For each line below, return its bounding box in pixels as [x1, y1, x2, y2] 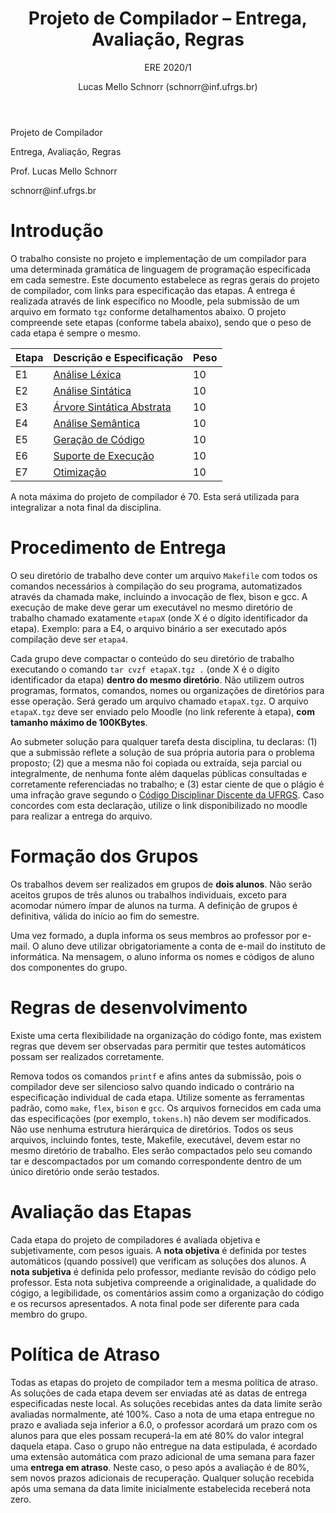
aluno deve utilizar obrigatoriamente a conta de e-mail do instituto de [41, 940, 326, 952]
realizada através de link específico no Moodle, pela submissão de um [10, 295, 300, 307]
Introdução [10, 220, 104, 242]
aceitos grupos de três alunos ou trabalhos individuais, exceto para [10, 888, 287, 901]
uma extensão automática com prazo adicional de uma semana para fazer [10, 1450, 315, 1462]
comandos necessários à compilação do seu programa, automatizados [10, 580, 303, 592]
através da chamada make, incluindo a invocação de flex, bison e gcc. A [10, 590, 308, 602]
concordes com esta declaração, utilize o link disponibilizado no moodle [10, 799, 308, 811]
